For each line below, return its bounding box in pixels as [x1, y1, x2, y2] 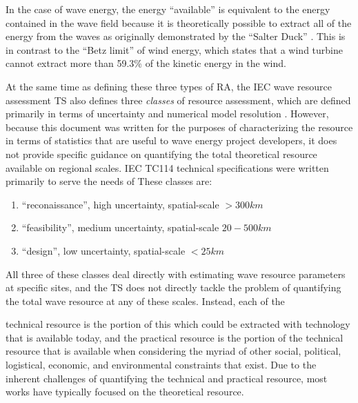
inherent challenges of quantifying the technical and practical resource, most [6, 371, 328, 385]
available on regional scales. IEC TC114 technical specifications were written [6, 160, 329, 175]
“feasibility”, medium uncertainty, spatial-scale [21, 220, 219, 235]
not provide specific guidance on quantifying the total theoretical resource [6, 146, 317, 161]
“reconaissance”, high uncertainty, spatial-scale [21, 197, 219, 211]
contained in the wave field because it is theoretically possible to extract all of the [6, 15, 352, 30]
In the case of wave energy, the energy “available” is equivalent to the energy [6, 2, 330, 16]
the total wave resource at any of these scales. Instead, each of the [6, 293, 285, 308]
